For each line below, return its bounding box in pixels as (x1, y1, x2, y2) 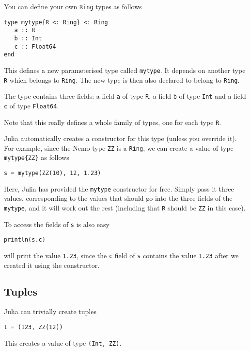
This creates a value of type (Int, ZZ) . (4, 337, 122, 348)
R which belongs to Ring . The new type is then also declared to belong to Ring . (4, 74, 240, 85)
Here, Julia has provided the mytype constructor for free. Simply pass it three (4, 183, 234, 193)
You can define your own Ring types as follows (4, 1, 142, 11)
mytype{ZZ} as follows (4, 152, 69, 162)
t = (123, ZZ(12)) (4, 324, 63, 331)
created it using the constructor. (4, 260, 100, 270)
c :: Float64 (14, 43, 56, 50)
